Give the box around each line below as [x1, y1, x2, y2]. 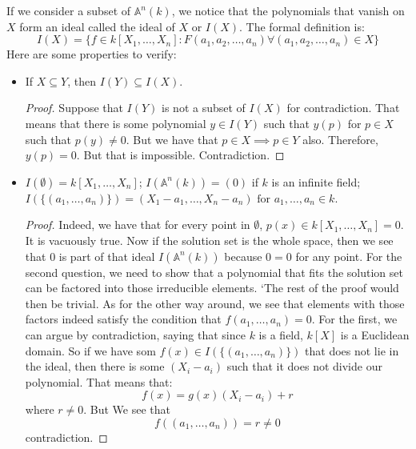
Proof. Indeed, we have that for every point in [25, 216, 250, 233]
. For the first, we [311, 311, 398, 327]
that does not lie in [305, 342, 399, 359]
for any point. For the [295, 247, 402, 264]
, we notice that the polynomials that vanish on [171, 2, 405, 18]
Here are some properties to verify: [6, 46, 177, 62]
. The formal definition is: [239, 18, 365, 34]
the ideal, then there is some [25, 358, 165, 375]
